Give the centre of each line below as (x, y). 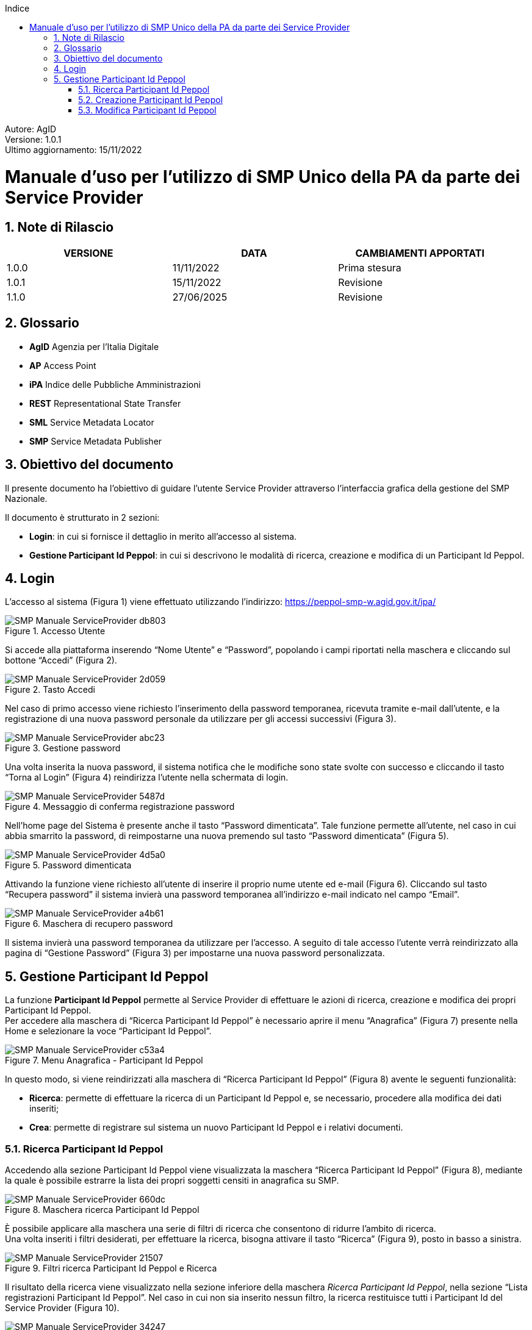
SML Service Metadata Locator (92, 422)
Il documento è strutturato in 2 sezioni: (82, 517)
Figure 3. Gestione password (63, 748)
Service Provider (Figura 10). (62, 1308)
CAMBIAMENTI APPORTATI (420, 253)
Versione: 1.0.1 (33, 139)
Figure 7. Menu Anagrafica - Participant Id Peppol (104, 1060)
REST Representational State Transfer (105, 403)
